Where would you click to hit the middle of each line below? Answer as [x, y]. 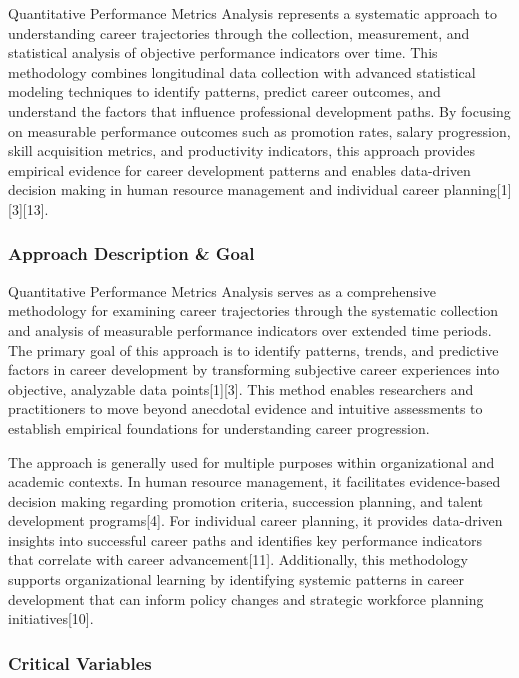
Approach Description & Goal [131, 253]
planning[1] [477, 189]
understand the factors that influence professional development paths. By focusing [259, 110]
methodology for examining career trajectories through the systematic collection [253, 310]
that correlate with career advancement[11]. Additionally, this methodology [238, 559]
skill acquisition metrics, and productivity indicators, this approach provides [241, 150]
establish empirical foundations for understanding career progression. [219, 427]
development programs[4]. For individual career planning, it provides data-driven [255, 520]
